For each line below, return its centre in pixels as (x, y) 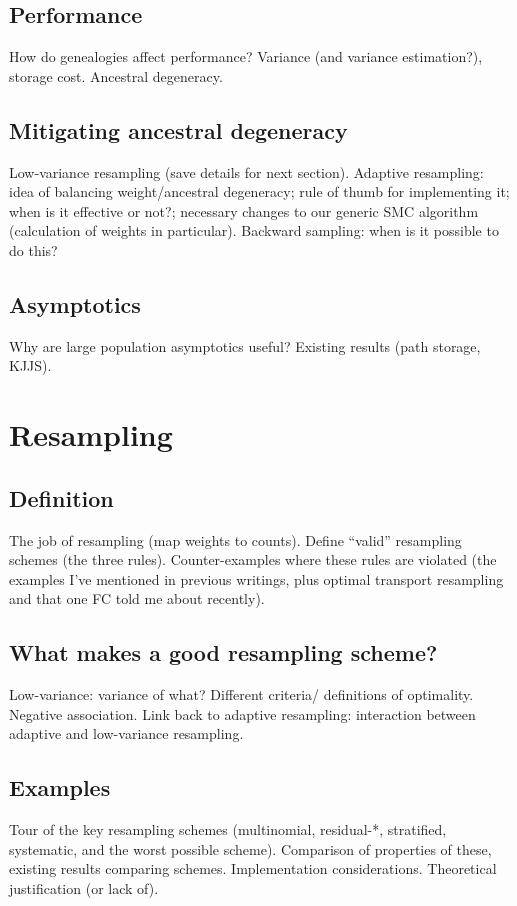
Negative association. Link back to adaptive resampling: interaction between (242, 713)
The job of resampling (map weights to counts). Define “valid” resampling (235, 539)
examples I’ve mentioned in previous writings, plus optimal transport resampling (256, 578)
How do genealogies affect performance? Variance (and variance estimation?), (246, 56)
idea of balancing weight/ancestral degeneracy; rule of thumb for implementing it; (259, 191)
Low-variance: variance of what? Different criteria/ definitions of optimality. (241, 694)
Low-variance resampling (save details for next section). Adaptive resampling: (246, 171)
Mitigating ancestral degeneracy (178, 129)
